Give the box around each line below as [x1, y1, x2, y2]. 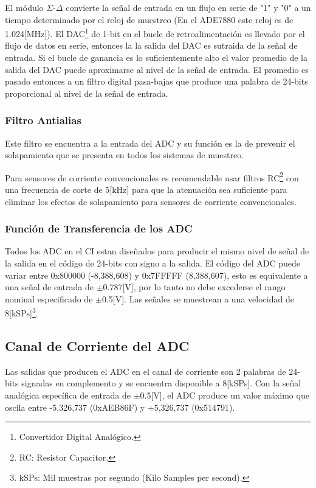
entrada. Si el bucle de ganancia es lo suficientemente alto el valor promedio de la [5, 51, 308, 64]
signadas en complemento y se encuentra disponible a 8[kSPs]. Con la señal [21, 377, 301, 389]
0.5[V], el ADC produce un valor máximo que [140, 389, 309, 402]
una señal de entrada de [5, 281, 94, 293]
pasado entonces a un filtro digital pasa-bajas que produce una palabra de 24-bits [5, 75, 308, 88]
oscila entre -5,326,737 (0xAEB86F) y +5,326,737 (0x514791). [5, 400, 235, 413]
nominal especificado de [5, 292, 93, 305]
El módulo [5, 1, 44, 13]
